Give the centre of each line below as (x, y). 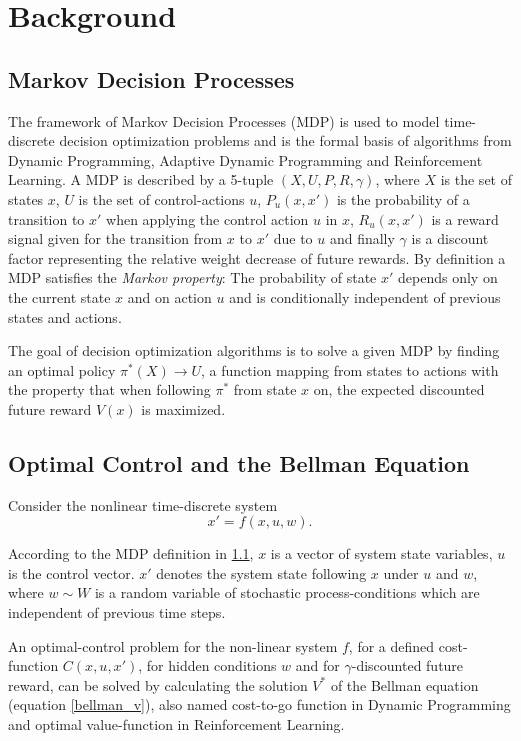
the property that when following (109, 389)
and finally (362, 238)
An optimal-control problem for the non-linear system (173, 645)
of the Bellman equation (404, 684)
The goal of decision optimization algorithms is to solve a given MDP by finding (254, 350)
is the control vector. (71, 572)
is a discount (450, 238)
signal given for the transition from (115, 238)
